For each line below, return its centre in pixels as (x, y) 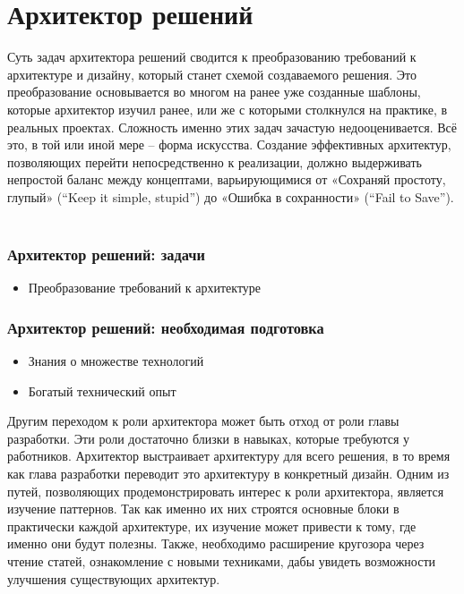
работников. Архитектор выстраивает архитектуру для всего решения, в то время (229, 456)
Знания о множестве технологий (116, 361)
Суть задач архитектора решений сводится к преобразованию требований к (212, 57)
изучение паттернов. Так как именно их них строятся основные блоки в (203, 509)
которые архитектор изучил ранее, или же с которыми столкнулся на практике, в (228, 109)
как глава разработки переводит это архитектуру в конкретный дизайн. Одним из (228, 474)
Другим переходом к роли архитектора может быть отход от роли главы (203, 421)
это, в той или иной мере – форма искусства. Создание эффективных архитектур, (229, 144)
